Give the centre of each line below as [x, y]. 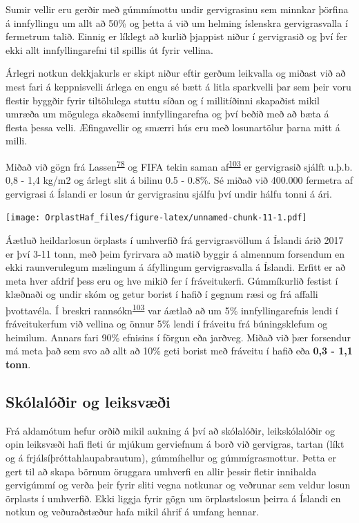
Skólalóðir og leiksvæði [88, 402]
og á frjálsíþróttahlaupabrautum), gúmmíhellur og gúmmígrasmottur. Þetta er [171, 458]
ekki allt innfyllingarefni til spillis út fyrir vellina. [109, 49]
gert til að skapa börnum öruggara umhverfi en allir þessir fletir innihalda [161, 471]
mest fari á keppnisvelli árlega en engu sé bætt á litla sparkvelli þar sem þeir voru [178, 86]
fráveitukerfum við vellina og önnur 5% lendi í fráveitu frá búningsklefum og [167, 324]
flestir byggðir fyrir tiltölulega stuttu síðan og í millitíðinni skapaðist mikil [163, 100]
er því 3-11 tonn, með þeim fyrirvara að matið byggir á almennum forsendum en [175, 253]
